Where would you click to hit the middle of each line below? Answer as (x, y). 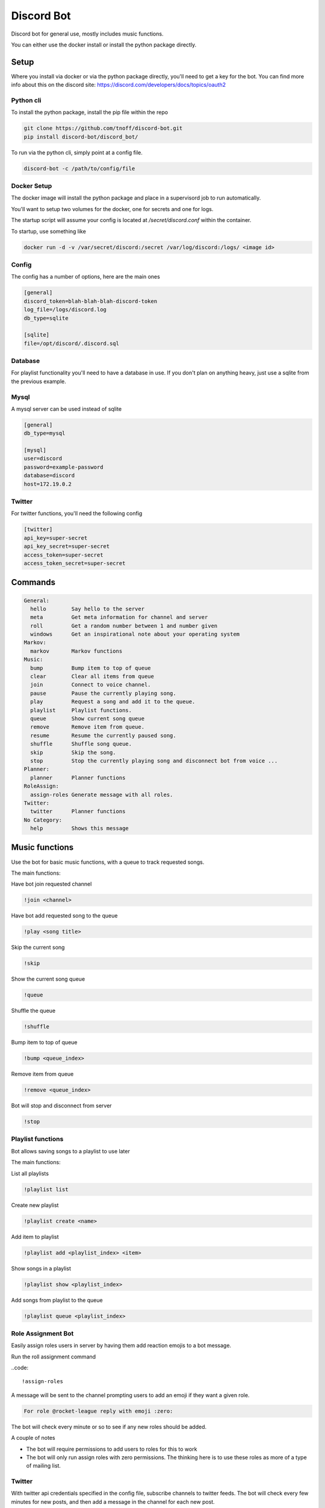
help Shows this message (79, 828)
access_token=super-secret (63, 555)
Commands (33, 582)
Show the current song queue (48, 979)
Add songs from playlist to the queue (57, 1300)
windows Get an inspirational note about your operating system (135, 634)
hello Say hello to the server (87, 609)
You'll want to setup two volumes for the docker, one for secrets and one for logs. (112, 209)
